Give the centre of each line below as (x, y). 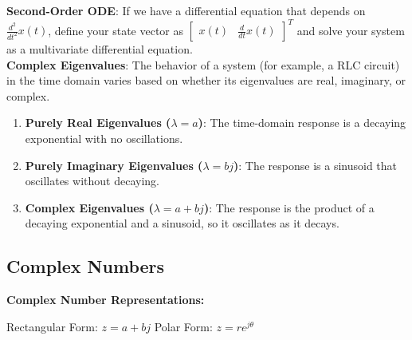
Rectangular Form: (52, 326)
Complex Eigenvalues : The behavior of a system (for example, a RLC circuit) (203, 64)
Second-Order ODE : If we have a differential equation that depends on (186, 10)
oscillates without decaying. (92, 181)
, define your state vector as (116, 30)
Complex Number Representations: (106, 300)
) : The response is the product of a (289, 207)
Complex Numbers (86, 266)
